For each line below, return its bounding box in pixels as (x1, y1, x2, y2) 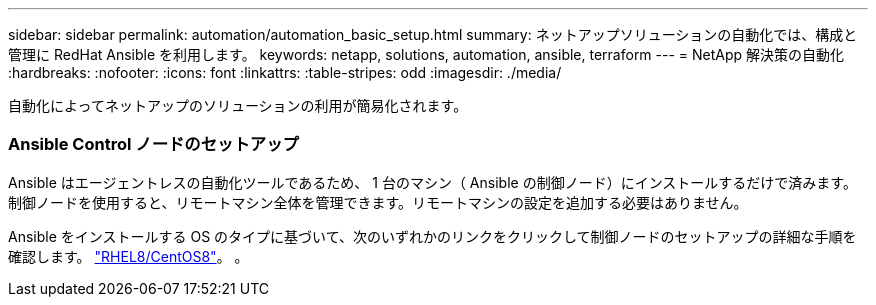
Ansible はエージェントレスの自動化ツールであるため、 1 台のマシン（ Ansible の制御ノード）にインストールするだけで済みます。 (8, 173, 857, 191)
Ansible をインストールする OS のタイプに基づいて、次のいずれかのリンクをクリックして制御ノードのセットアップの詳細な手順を (8, 227, 857, 245)
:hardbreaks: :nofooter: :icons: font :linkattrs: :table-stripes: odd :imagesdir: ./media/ (8, 64, 562, 81)
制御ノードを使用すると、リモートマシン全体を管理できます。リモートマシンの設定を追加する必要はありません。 (8, 193, 748, 211)
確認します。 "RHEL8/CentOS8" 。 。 (8, 247, 249, 265)
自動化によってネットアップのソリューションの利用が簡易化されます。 (8, 97, 468, 114)
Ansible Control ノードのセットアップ (8, 134, 299, 155)
